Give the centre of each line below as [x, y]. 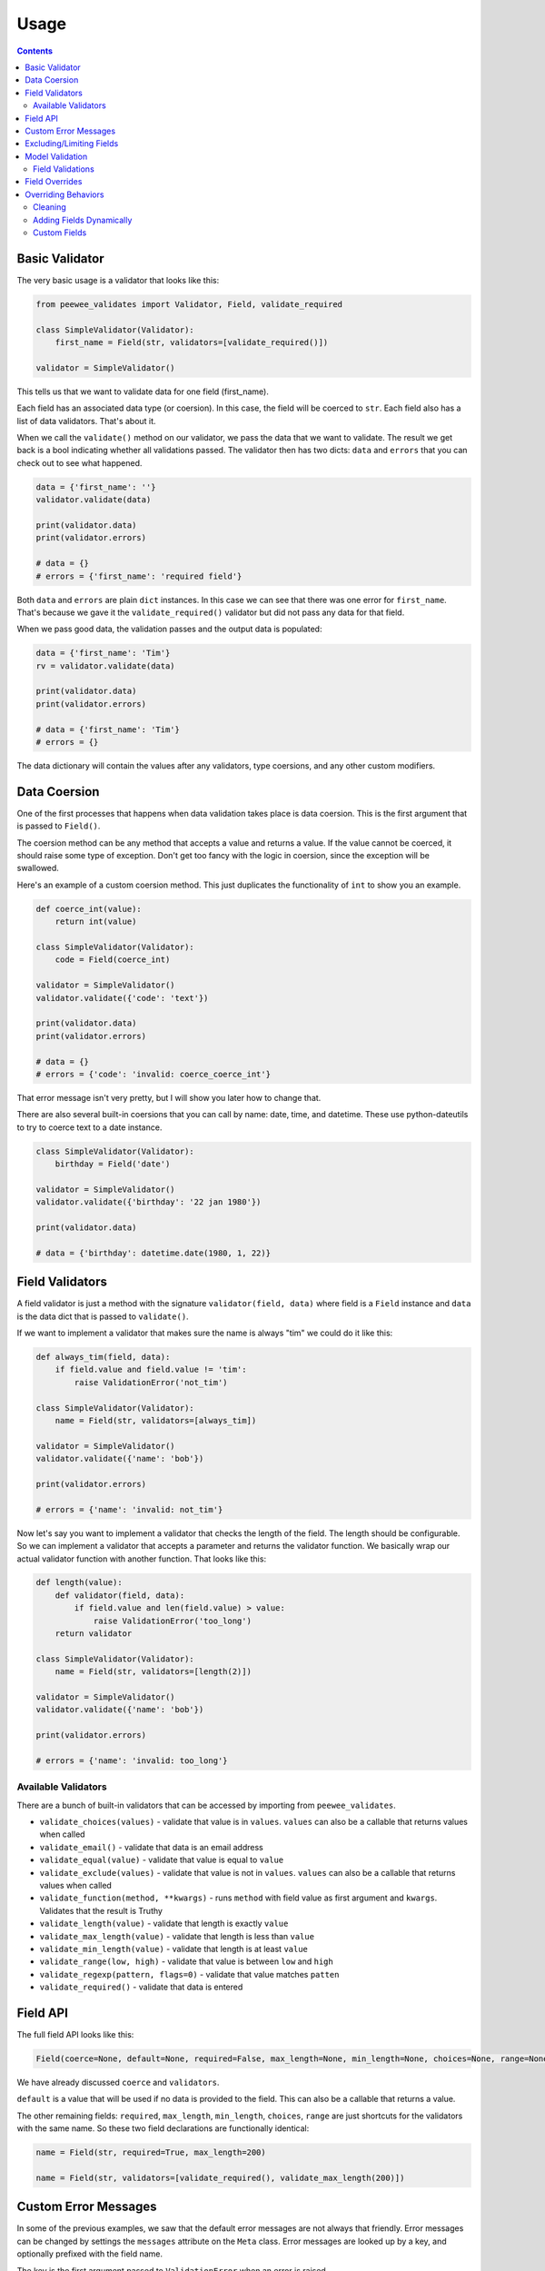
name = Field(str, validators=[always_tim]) [156, 1420]
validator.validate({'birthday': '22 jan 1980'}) [149, 1202]
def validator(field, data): [120, 1595]
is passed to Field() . [59, 826]
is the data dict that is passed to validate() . [103, 1316]
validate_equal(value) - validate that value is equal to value [162, 1860]
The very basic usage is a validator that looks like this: [118, 280]
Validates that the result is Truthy [101, 1910]
